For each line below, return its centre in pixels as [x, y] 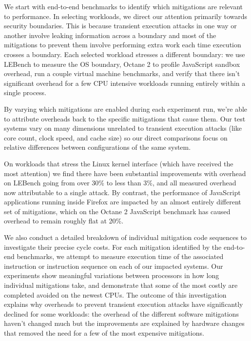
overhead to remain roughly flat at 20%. [64, 221]
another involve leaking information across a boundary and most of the [110, 35]
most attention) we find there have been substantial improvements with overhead [125, 173]
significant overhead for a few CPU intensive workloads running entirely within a [125, 83]
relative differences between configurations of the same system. [97, 147]
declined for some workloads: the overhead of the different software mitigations [121, 313]
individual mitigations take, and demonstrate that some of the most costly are [121, 285]
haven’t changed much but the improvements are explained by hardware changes [124, 323]
